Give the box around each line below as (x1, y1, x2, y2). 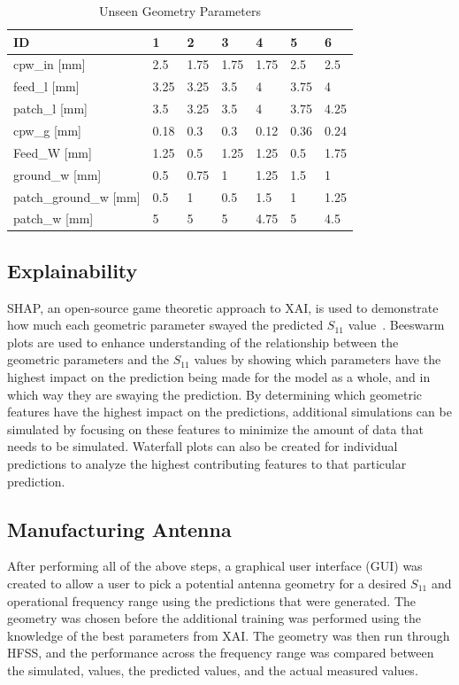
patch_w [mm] (13, 209, 94, 228)
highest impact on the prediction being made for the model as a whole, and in (7, 368, 431, 386)
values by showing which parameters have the (194, 350, 441, 369)
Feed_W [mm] (13, 143, 92, 161)
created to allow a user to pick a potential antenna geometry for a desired (7, 573, 407, 592)
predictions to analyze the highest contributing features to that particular (7, 454, 407, 472)
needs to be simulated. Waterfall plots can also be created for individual (7, 437, 398, 455)
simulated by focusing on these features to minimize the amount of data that (7, 419, 424, 438)
